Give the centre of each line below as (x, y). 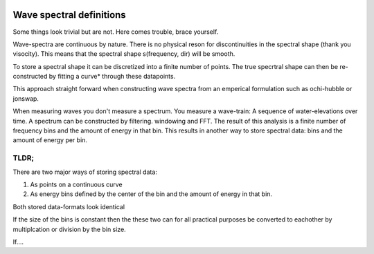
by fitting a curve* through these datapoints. (112, 77)
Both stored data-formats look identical (69, 206)
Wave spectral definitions (69, 15)
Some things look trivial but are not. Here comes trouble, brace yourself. (116, 32)
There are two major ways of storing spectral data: (85, 172)
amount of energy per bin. (50, 140)
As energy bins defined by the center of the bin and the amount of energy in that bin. (151, 194)
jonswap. (26, 98)
